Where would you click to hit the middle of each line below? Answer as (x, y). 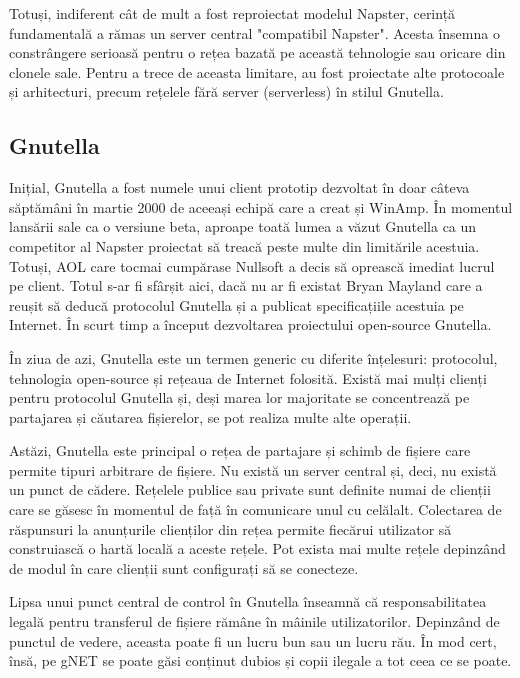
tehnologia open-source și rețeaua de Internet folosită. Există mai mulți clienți (248, 377)
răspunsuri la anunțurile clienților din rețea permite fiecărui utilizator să (230, 528)
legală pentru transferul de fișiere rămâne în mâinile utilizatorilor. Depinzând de (254, 621)
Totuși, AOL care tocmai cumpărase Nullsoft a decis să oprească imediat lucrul (252, 265)
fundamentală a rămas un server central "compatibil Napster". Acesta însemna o (254, 32)
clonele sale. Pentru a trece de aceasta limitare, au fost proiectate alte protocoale (257, 71)
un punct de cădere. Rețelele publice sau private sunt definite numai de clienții (250, 489)
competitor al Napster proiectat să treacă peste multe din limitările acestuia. (244, 245)
